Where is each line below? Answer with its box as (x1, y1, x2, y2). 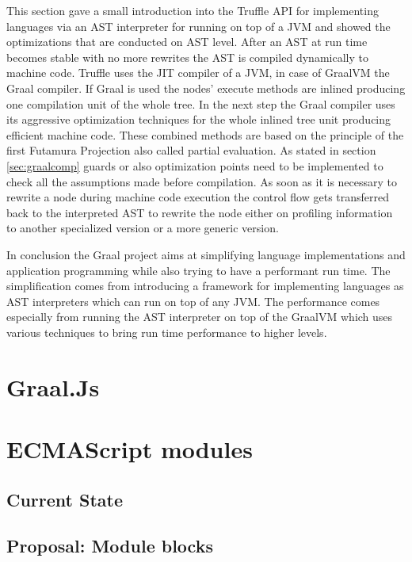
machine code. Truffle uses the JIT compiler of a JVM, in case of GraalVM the (6, 64, 390, 81)
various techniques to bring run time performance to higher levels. (6, 323, 327, 340)
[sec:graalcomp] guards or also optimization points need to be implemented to (6, 157, 383, 174)
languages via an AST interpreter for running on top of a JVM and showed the (6, 17, 391, 34)
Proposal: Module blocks (6, 533, 213, 558)
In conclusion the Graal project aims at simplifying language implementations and (6, 246, 406, 262)
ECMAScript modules (6, 433, 253, 465)
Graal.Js (6, 370, 100, 403)
